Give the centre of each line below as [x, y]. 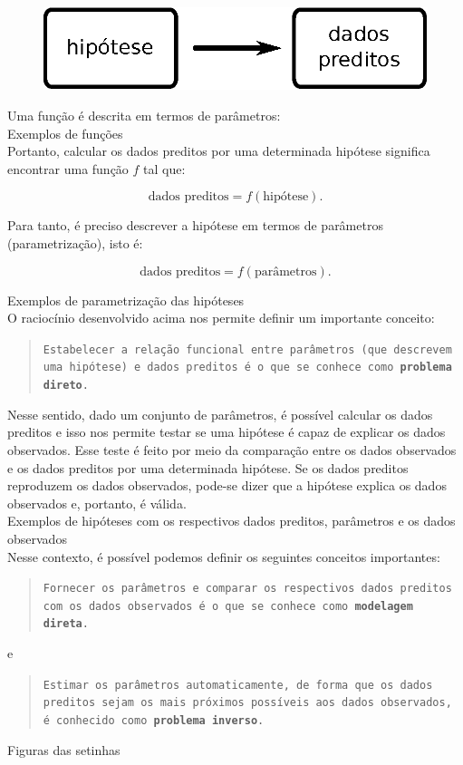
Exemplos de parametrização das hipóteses [126, 300]
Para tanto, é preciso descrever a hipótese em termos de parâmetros [195, 225]
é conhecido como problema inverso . [154, 721]
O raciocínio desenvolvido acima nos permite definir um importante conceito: [221, 318]
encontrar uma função [68, 168]
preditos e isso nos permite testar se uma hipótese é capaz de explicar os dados [227, 432]
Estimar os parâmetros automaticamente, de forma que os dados [238, 685]
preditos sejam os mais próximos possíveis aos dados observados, [247, 703]
